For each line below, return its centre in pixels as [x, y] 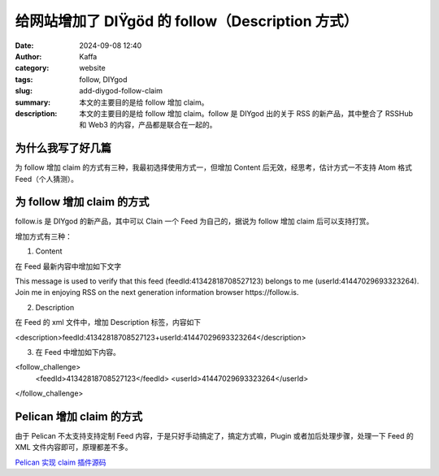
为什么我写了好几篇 [63, 148]
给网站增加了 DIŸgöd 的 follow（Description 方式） [187, 21]
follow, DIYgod [103, 79]
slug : [24, 91]
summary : [33, 102]
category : [32, 68]
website [92, 68]
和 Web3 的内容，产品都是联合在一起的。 [148, 125]
